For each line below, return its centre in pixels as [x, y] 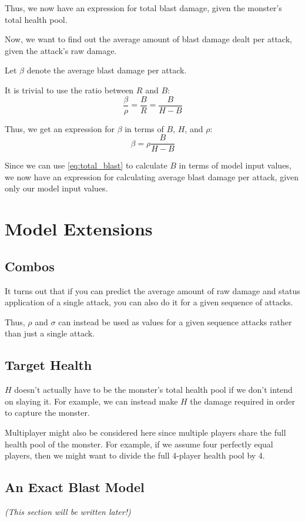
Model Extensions [79, 229]
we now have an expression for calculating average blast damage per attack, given [152, 176]
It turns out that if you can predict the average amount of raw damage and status [152, 290]
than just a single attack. [50, 333]
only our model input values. [56, 188]
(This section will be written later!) [68, 511]
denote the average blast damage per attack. [107, 70]
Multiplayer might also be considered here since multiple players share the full [145, 432]
